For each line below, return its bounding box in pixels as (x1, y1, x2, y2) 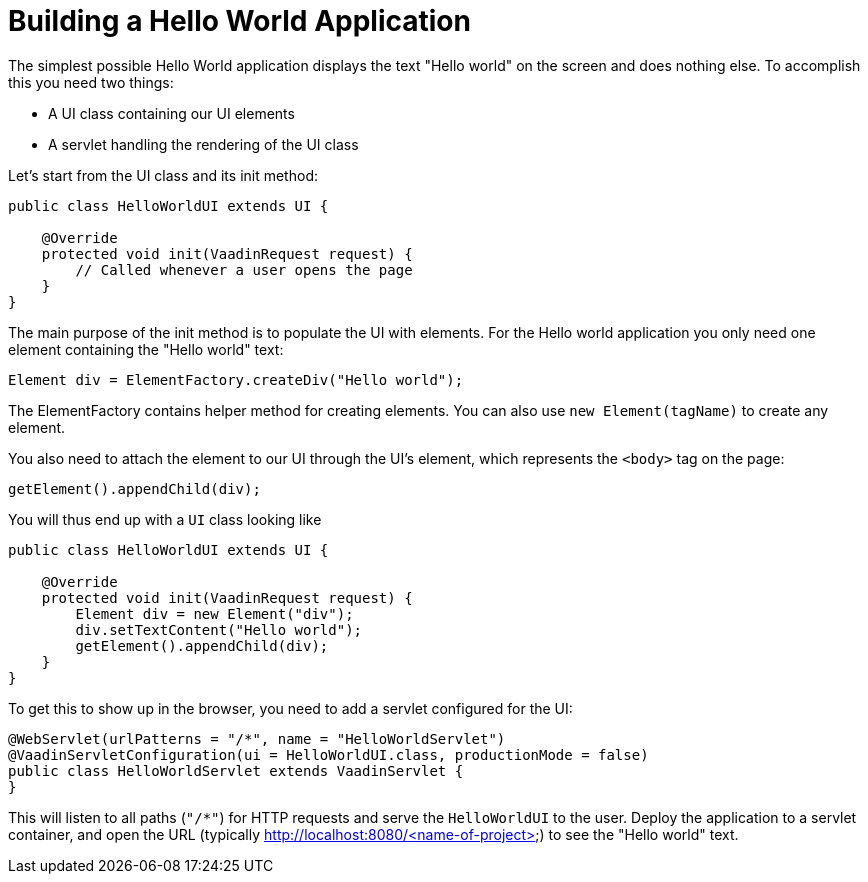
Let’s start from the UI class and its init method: (8, 166, 318, 184)
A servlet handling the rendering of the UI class (48, 135, 359, 153)
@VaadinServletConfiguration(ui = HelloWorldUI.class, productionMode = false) (8, 746, 649, 763)
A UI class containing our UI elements (48, 104, 295, 122)
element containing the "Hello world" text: (8, 340, 284, 358)
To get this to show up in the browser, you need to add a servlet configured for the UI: (8, 699, 573, 717)
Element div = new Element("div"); (75, 605, 354, 622)
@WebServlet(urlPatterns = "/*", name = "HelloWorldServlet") (8, 730, 506, 747)
